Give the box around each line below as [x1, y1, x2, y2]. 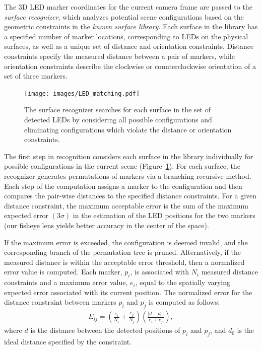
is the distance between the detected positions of [30, 325, 180, 335]
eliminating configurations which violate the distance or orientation [24, 124, 232, 134]
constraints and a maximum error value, [4, 277, 128, 288]
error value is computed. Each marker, [4, 266, 122, 277]
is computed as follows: [149, 297, 220, 307]
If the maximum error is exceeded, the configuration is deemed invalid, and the [4, 237, 248, 247]
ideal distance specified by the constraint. [4, 336, 132, 346]
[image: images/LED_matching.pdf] [24, 90, 140, 97]
